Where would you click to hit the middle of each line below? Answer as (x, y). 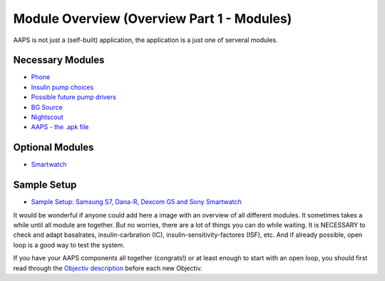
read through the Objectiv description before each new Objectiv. (108, 268)
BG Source (47, 107)
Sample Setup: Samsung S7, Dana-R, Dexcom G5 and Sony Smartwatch (136, 202)
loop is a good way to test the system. (69, 245)
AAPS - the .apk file (60, 127)
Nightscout (47, 117)
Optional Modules (53, 147)
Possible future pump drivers (74, 97)
